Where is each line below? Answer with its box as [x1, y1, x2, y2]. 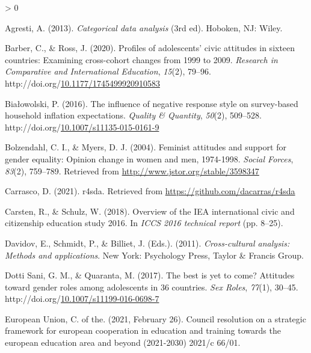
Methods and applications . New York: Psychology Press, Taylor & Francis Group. [5, 248, 304, 261]
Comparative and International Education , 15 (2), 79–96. [5, 65, 211, 78]
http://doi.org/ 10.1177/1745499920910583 [5, 76, 160, 89]
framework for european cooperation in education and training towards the [5, 324, 281, 337]
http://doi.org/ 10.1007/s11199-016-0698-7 [5, 292, 159, 305]
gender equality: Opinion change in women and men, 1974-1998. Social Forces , [5, 152, 294, 165]
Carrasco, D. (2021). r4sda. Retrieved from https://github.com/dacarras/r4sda [5, 185, 295, 197]
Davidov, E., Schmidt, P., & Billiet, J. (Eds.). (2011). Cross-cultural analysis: [5, 236, 290, 249]
